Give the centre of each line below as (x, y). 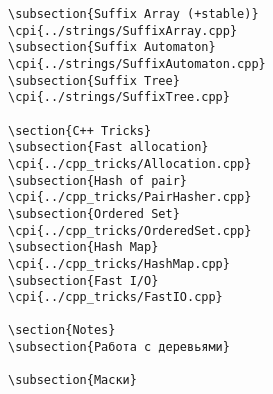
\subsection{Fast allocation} (108, 147)
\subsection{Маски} (72, 380)
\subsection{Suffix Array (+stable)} (133, 14)
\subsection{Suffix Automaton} (112, 47)
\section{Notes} (62, 330)
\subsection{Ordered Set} (94, 213)
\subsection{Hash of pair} (97, 180)
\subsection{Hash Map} (83, 247)
